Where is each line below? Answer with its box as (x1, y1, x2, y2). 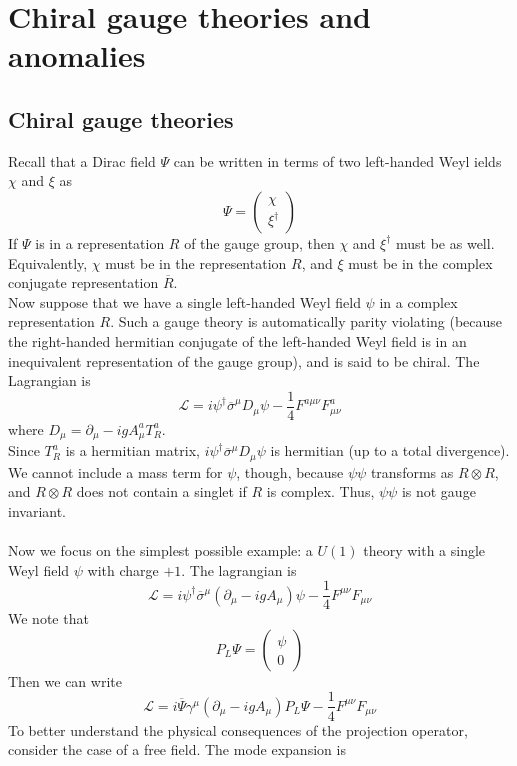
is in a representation (35, 232, 165, 253)
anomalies (8, 35, 146, 76)
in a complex (379, 291, 458, 312)
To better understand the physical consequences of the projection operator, (8, 719, 468, 740)
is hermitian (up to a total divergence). (270, 440, 510, 461)
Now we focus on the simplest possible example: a (8, 540, 313, 561)
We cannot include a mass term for (8, 461, 223, 482)
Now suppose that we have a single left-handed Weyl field (8, 291, 361, 312)
